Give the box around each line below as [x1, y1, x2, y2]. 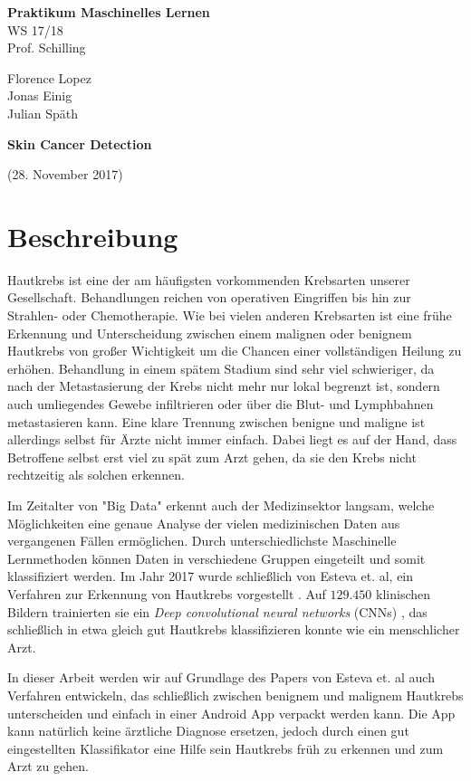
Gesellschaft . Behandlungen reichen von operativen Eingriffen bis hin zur [7, 288, 411, 307]
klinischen [376, 584, 431, 603]
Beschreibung [7, 217, 178, 254]
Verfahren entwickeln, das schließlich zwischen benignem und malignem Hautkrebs [7, 685, 464, 704]
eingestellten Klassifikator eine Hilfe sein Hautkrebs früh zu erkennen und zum [7, 738, 444, 757]
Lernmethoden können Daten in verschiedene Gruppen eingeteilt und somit [7, 548, 426, 567]
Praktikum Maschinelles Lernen [7, 3, 210, 21]
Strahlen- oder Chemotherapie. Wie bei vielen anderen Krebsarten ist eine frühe [7, 306, 452, 325]
